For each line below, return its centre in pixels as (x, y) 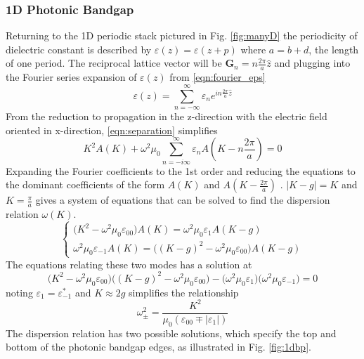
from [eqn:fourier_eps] (217, 77)
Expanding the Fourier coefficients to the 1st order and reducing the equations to (181, 170)
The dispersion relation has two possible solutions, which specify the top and (171, 333)
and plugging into (312, 63)
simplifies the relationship (184, 292)
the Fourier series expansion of (71, 77)
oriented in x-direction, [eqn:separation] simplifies (112, 130)
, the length (334, 49)
